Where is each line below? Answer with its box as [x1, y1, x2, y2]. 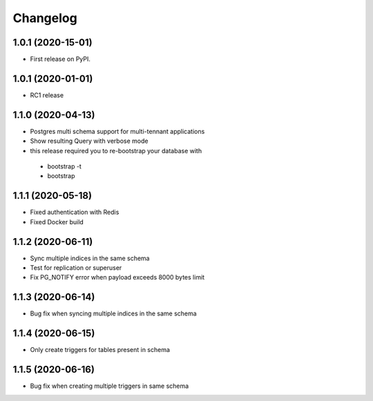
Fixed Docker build [30, 217, 84, 226]
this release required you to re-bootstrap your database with [30, 146, 202, 155]
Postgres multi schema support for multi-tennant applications [30, 127, 205, 135]
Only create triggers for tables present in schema [30, 346, 171, 354]
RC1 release [30, 90, 64, 99]
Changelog [12, 10, 77, 26]
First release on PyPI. [30, 55, 91, 63]
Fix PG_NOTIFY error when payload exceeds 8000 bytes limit [30, 273, 205, 282]
